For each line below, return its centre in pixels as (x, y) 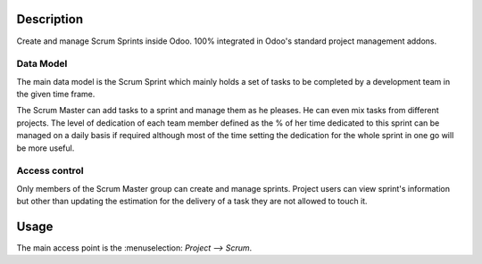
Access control (50, 171)
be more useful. (46, 148)
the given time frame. (56, 95)
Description (50, 19)
